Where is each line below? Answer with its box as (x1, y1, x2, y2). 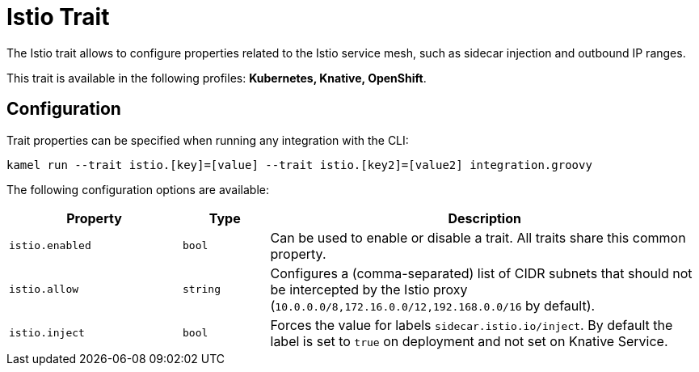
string (183, 283, 221, 296)
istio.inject (9, 327, 85, 340)
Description (448, 209, 521, 226)
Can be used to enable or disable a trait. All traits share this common (270, 229, 686, 246)
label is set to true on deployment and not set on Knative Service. (270, 332, 668, 349)
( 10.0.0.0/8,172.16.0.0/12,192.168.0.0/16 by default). (270, 297, 596, 314)
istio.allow (9, 283, 79, 296)
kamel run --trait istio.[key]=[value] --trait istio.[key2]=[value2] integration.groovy (6, 158, 592, 171)
